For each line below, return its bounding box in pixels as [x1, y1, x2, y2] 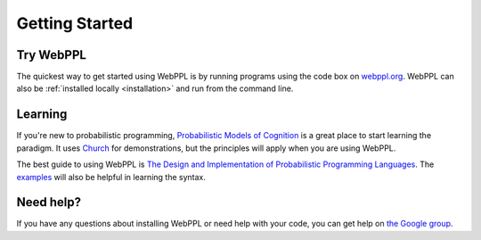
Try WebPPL [16, 47, 86, 62]
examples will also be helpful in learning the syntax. [16, 171, 207, 182]
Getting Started [16, 13, 134, 33]
